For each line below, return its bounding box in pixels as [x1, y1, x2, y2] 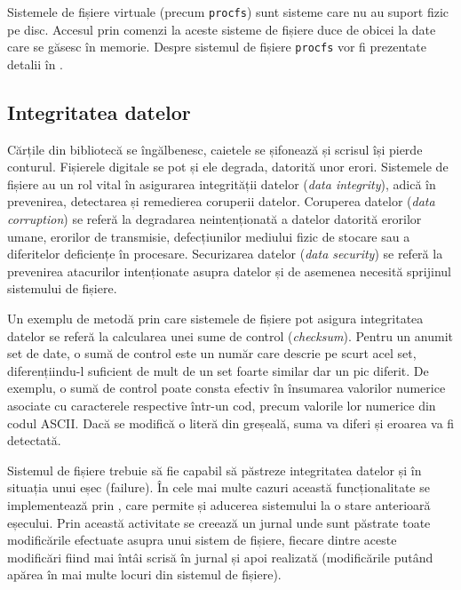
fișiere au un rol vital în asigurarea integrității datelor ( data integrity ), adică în [7, 174, 436, 193]
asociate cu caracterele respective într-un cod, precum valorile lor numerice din [7, 396, 436, 415]
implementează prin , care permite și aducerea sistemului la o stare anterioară [7, 495, 431, 514]
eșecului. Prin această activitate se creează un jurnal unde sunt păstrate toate [7, 513, 431, 531]
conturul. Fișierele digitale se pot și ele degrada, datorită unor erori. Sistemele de [7, 157, 449, 176]
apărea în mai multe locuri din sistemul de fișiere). [7, 565, 282, 584]
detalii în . [7, 54, 64, 73]
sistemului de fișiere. [7, 279, 117, 298]
